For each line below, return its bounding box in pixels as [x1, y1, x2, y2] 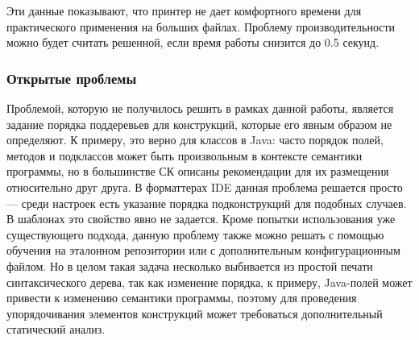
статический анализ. [6, 321, 106, 338]
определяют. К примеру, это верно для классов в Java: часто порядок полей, [6, 131, 384, 148]
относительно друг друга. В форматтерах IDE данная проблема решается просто [6, 178, 403, 195]
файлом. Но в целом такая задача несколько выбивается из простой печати [6, 257, 373, 274]
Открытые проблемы [6, 68, 137, 88]
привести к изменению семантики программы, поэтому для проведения [6, 289, 357, 306]
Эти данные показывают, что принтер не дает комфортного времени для [6, 2, 362, 19]
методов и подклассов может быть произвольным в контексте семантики [6, 147, 363, 164]
